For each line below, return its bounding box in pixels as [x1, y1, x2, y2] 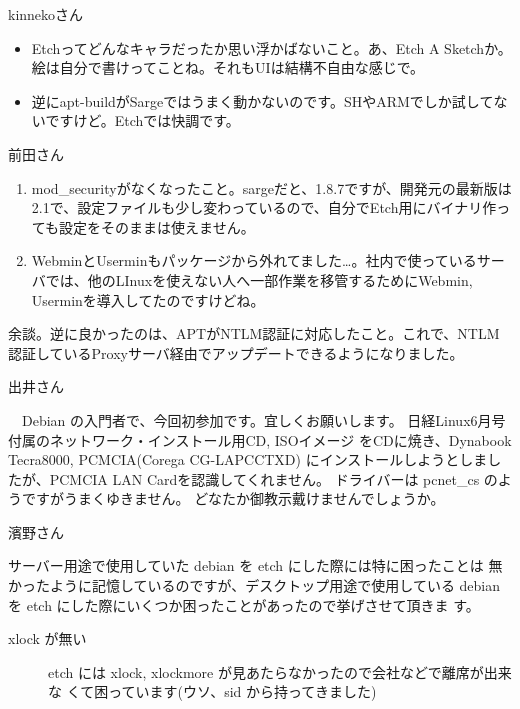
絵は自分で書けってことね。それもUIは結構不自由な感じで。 [31, 57, 425, 78]
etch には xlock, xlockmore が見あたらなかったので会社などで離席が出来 [48, 661, 512, 682]
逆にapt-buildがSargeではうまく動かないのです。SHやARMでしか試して [31, 90, 494, 111]
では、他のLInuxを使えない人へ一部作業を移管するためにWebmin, [45, 269, 473, 290]
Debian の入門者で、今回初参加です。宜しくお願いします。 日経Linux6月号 [21, 409, 506, 430]
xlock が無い [8, 628, 87, 649]
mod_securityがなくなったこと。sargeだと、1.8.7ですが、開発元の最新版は [31, 177, 512, 198]
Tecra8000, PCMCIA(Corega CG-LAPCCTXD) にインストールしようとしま [8, 449, 488, 470]
